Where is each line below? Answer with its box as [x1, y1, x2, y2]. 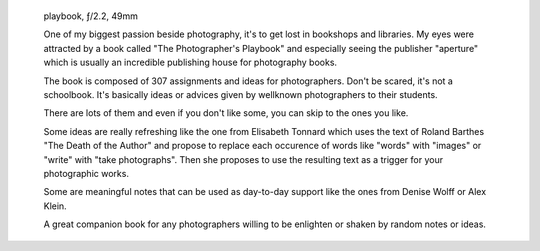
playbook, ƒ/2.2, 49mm [43, 10, 139, 22]
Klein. [43, 200, 67, 212]
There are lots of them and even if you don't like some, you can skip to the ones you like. [43, 107, 409, 119]
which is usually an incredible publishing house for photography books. [43, 56, 338, 69]
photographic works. [43, 167, 130, 179]
